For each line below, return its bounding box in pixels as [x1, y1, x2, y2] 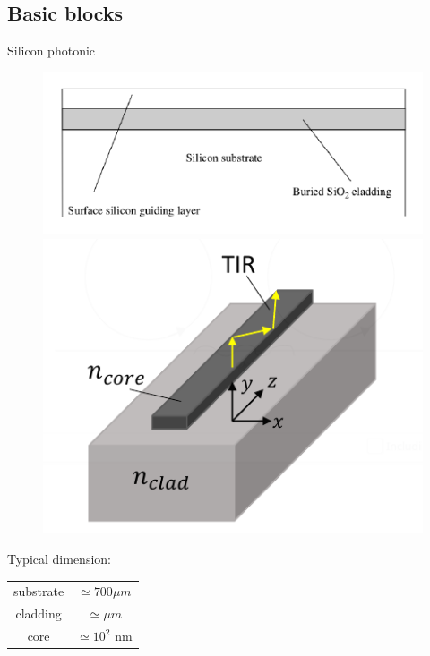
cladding [15, 604, 62, 623]
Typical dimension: [7, 550, 111, 568]
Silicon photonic [7, 41, 96, 60]
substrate [13, 582, 64, 601]
